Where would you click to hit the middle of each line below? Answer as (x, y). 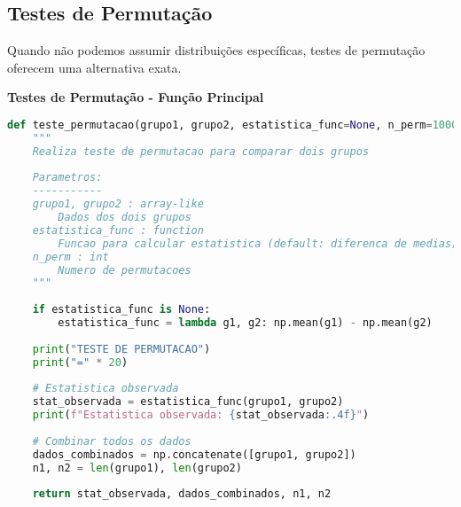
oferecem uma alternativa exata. (94, 67)
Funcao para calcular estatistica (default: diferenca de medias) (258, 243)
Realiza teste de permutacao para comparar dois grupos (201, 151)
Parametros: (67, 178)
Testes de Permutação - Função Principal (136, 97)
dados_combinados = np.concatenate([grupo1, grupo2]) (194, 454)
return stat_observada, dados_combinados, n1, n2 (182, 494)
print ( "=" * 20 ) (80, 362)
